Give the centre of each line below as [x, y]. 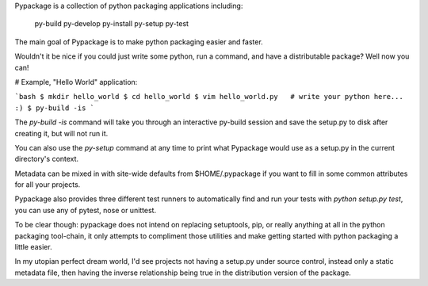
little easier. [33, 247]
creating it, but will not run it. [61, 133]
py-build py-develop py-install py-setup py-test [112, 24]
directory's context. [47, 159]
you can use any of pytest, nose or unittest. [86, 210]
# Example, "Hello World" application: [76, 82]
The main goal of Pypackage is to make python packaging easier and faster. [139, 42]
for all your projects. [48, 185]
